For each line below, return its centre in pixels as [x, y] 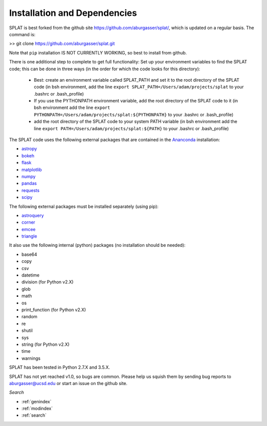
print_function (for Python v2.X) [54, 310]
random [29, 317]
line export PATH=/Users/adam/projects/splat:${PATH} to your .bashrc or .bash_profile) [132, 128]
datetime [30, 275]
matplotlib [32, 169]
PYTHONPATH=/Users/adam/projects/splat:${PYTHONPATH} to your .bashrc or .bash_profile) [134, 114]
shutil [27, 331]
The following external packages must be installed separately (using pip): [84, 206]
